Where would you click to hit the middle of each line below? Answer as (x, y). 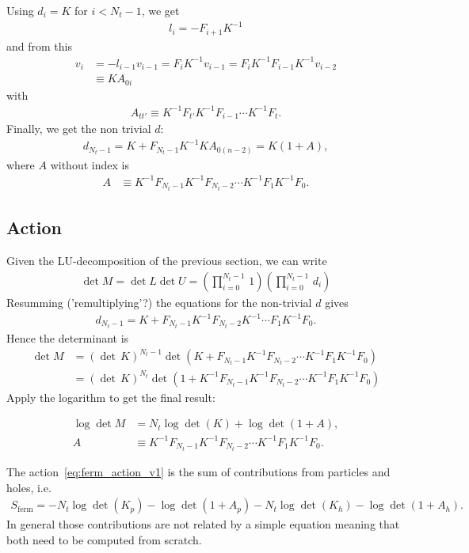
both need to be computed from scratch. (104, 539)
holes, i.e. (29, 487)
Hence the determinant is (68, 338)
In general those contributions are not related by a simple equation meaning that (203, 524)
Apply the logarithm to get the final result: (111, 397)
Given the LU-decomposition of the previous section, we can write (167, 261)
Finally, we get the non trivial (79, 129)
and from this (39, 45)
